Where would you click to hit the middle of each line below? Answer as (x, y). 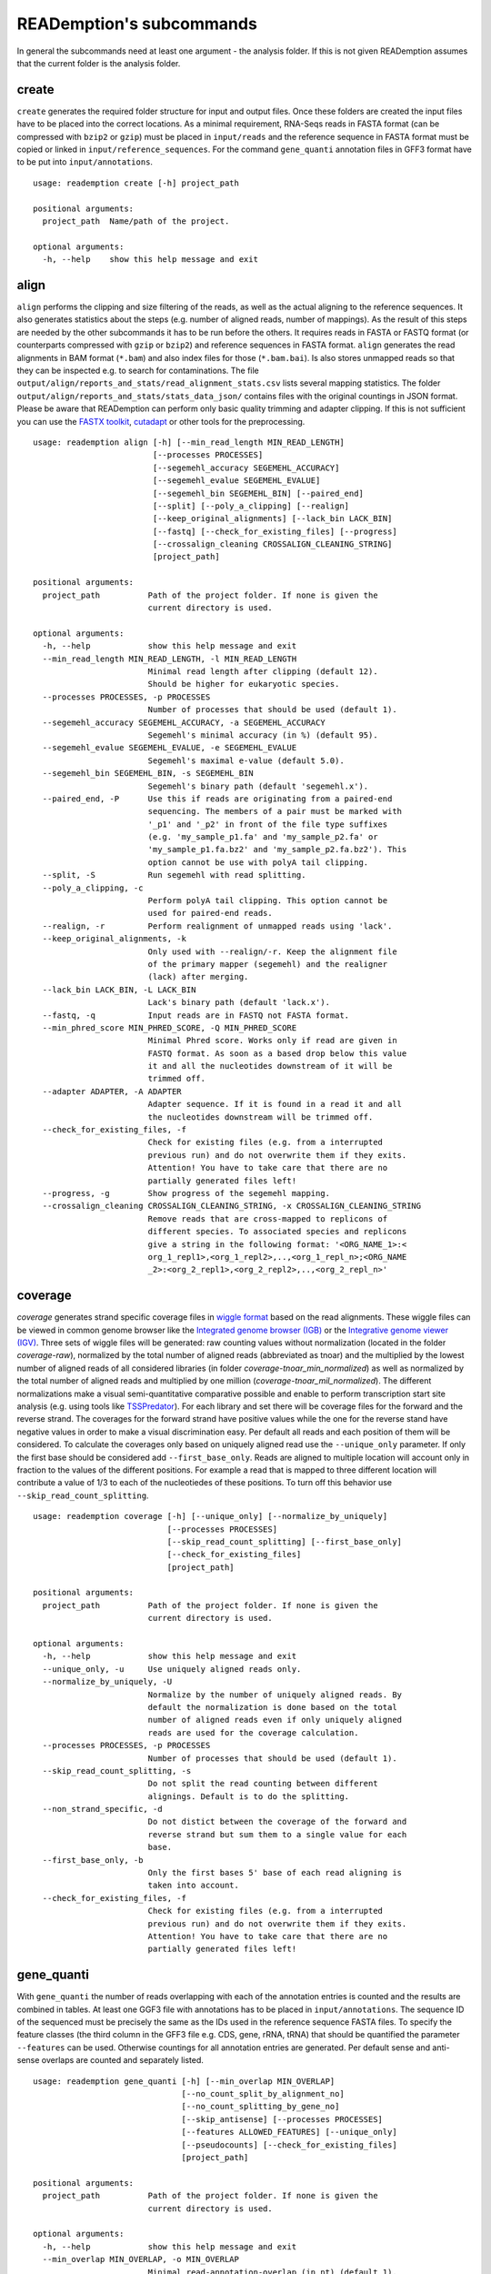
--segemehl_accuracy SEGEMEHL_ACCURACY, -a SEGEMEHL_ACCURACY (184, 722)
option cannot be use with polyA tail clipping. (258, 862)
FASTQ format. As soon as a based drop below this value (277, 1053)
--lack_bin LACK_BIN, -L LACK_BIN (119, 990)
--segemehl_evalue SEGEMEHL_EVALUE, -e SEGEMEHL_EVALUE (170, 748)
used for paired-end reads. (210, 913)
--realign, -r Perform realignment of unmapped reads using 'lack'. (217, 926)
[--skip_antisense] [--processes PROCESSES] (282, 2119)
